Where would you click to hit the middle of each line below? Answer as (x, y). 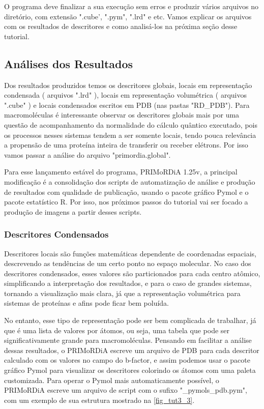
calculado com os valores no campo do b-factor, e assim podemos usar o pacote (127, 360)
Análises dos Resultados (69, 63)
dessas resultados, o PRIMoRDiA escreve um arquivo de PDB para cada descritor (132, 350)
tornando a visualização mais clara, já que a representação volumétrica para (122, 293)
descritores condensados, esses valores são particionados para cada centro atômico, (132, 273)
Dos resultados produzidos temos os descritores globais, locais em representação (128, 85)
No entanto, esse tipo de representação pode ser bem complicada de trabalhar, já (130, 320)
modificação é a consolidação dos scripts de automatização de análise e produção (130, 181)
